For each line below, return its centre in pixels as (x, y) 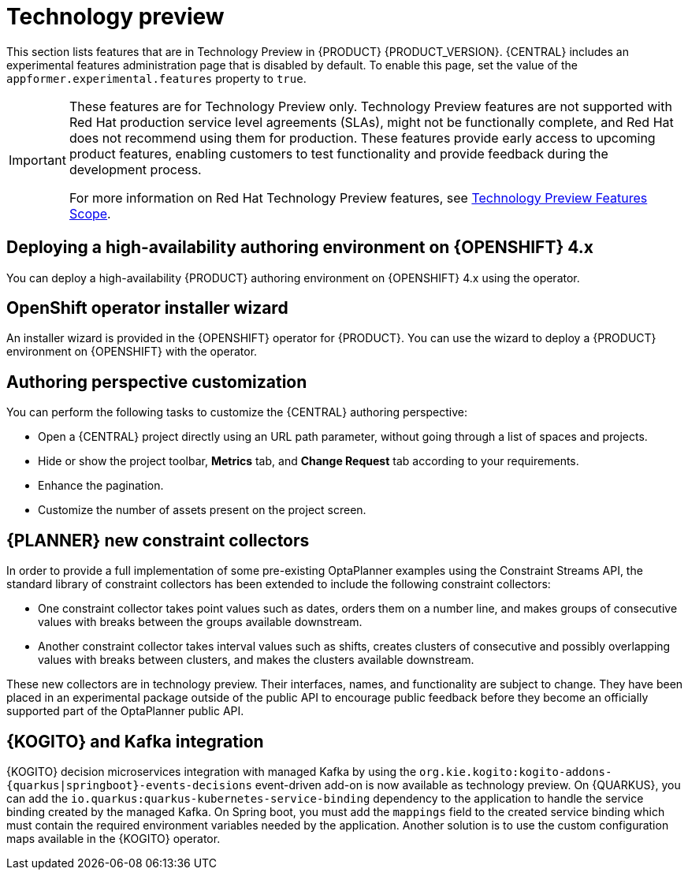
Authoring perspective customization (157, 382)
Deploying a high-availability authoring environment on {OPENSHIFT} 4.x (300, 248)
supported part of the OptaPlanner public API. (125, 711)
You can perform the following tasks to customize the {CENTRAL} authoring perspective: (237, 412)
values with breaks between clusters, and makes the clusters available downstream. (256, 660)
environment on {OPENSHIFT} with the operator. (132, 352)
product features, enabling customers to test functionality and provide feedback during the (338, 153)
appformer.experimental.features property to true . (156, 78)
